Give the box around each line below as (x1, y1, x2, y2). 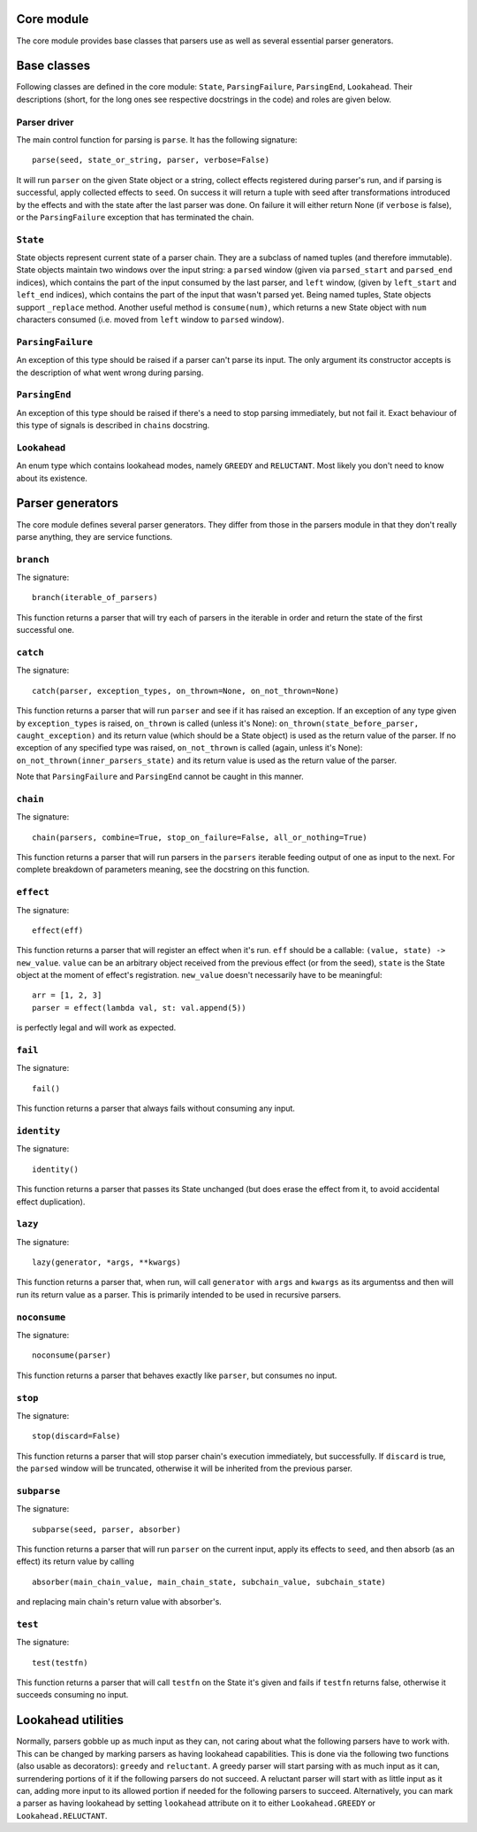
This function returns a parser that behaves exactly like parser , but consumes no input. (16, 1370, 337, 1381)
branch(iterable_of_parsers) (32, 593, 158, 603)
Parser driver (16, 116, 74, 128)
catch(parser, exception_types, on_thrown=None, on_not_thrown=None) (32, 686, 340, 696)
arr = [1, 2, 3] (32, 990, 102, 1000)
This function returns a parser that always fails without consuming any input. (16, 1103, 296, 1114)
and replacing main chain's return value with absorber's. (16, 1597, 223, 1607)
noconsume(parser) (32, 1351, 112, 1360)
